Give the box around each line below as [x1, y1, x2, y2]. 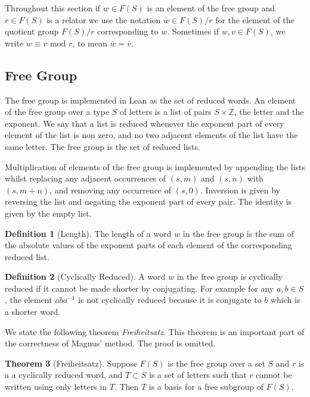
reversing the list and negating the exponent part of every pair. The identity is [5, 195, 292, 208]
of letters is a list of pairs [120, 105, 212, 118]
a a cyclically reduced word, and [5, 368, 123, 381]
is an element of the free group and [147, 2, 275, 14]
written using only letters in [5, 380, 107, 393]
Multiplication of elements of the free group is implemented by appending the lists [5, 160, 306, 173]
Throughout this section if [5, 2, 101, 14]
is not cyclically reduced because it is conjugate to [78, 293, 262, 306]
